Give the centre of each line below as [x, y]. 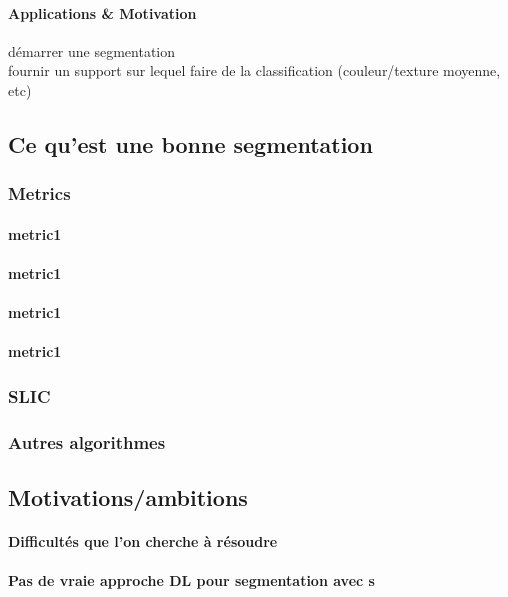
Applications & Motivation [102, 12]
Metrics [39, 193]
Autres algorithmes [87, 441]
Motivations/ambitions [128, 497]
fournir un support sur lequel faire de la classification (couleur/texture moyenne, [254, 70]
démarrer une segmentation [92, 50]
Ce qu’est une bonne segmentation [190, 143]
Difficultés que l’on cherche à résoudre [143, 541]
